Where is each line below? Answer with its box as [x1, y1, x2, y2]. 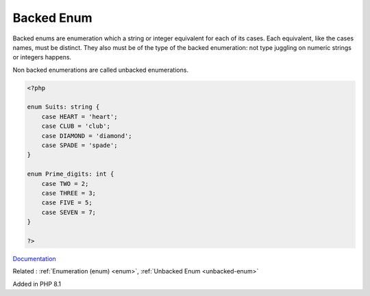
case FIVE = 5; [41, 199, 92, 206]
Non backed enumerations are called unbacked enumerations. [12, 66, 188, 74]
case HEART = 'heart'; [41, 113, 118, 120]
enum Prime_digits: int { [27, 170, 114, 178]
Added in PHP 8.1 [12, 280, 62, 288]
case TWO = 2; [41, 180, 89, 187]
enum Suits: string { [27, 103, 100, 111]
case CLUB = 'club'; [41, 122, 111, 130]
